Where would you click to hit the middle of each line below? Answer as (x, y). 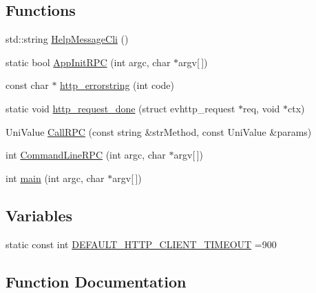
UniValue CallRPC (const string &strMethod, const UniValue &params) (159, 131)
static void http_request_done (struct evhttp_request (120, 108)
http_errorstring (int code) (117, 85)
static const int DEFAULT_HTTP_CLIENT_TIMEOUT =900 (141, 244)
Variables (39, 215)
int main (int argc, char (55, 178)
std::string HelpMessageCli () (67, 39)
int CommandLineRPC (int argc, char (86, 155)
